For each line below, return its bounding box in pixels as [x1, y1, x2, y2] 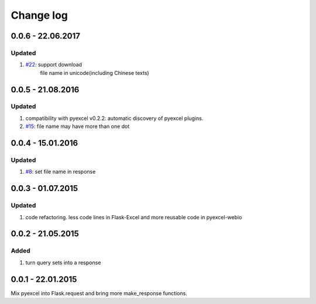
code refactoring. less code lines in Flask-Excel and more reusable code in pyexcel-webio [25, 213, 242, 220]
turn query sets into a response [25, 259, 101, 266]
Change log [11, 9, 68, 22]
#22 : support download [25, 61, 82, 68]
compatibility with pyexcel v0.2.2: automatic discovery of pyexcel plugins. [25, 115, 204, 122]
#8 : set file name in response [25, 168, 96, 175]
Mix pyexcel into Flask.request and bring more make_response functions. [11, 289, 187, 296]
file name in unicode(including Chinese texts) [40, 69, 149, 76]
